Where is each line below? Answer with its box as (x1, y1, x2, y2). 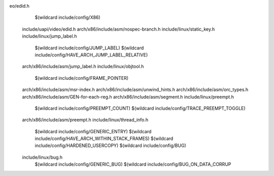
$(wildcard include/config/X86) (35, 14, 101, 20)
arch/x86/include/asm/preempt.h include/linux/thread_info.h (22, 117, 149, 123)
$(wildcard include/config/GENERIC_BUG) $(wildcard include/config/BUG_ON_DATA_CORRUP (35, 161, 231, 167)
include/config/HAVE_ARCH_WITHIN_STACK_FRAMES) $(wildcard (35, 135, 174, 142)
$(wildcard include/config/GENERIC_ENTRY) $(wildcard (35, 128, 152, 134)
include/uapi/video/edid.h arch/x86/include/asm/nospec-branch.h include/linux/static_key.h (22, 26, 215, 32)
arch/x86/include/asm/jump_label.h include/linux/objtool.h (22, 64, 144, 70)
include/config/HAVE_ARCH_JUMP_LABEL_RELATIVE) (35, 51, 148, 58)
